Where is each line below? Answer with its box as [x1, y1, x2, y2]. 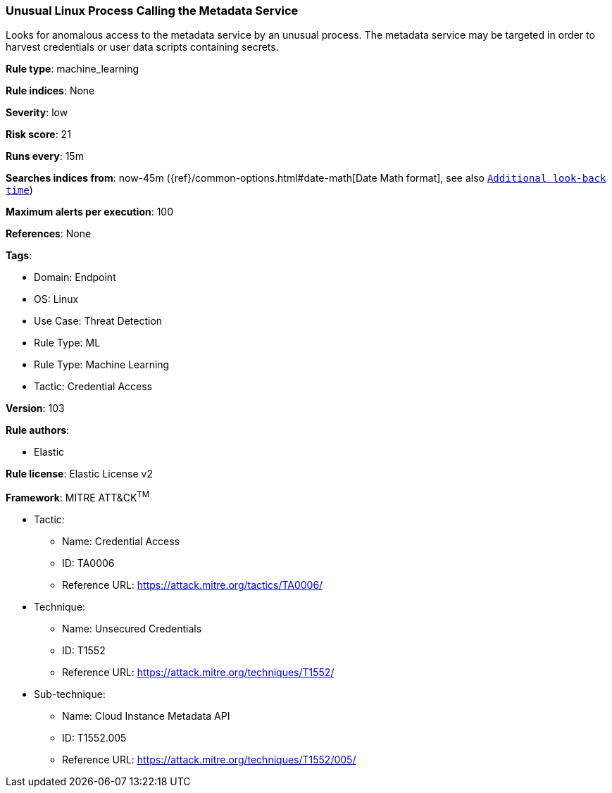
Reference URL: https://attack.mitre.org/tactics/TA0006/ [62, 579, 323, 592]
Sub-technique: [34, 688, 106, 701]
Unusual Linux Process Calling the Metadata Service [6, 4, 299, 18]
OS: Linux [34, 293, 79, 306]
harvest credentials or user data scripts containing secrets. [6, 41, 279, 54]
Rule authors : [6, 424, 70, 437]
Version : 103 [6, 402, 65, 415]
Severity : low [6, 106, 68, 119]
